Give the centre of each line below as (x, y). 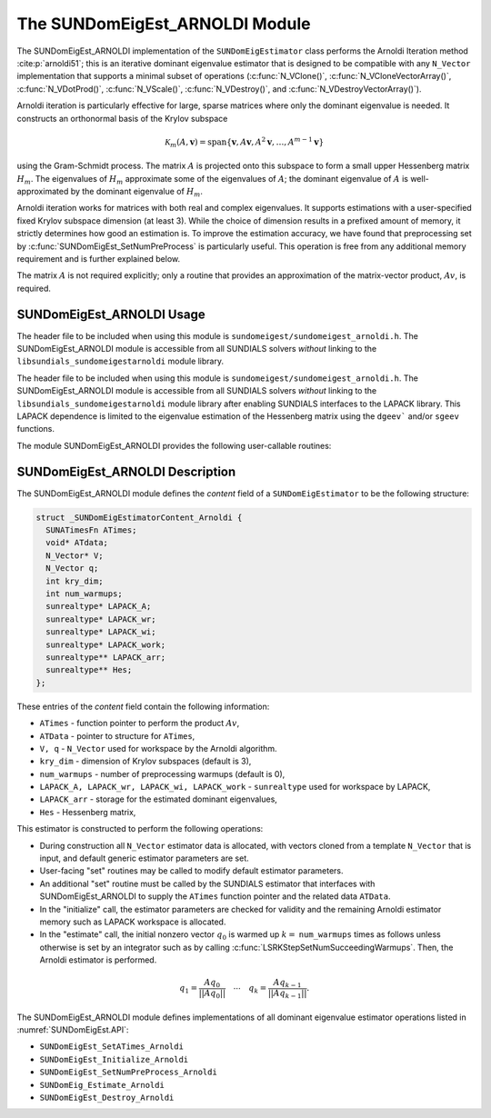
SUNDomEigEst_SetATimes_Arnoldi (111, 1047)
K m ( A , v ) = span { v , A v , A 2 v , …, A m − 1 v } (245, 142)
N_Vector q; (72, 569)
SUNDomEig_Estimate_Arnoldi (102, 1085)
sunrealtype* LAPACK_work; (106, 644)
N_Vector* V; (75, 555)
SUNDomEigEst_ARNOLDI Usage (111, 314)
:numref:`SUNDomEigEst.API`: (73, 1030)
